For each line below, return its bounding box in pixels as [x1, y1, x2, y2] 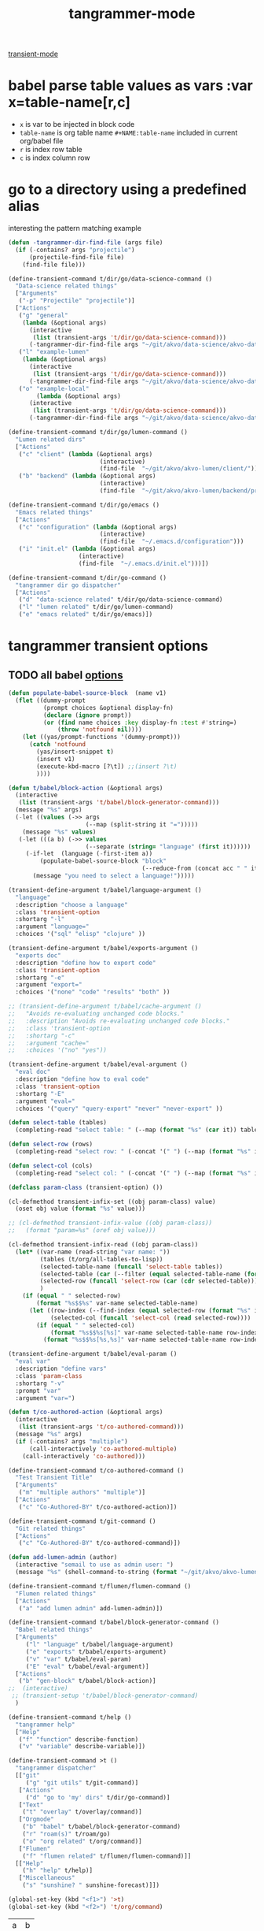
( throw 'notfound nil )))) [57, 726, 143, 733]
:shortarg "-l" [15, 915, 65, 923]
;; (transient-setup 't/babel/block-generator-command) [11, 1691, 199, 1700]
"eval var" [15, 1357, 51, 1365]
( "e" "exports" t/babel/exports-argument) [25, 1647, 167, 1655]
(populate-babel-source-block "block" [39, 857, 167, 865]
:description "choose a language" [15, 901, 128, 908]
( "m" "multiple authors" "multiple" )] [18, 1488, 146, 1497]
